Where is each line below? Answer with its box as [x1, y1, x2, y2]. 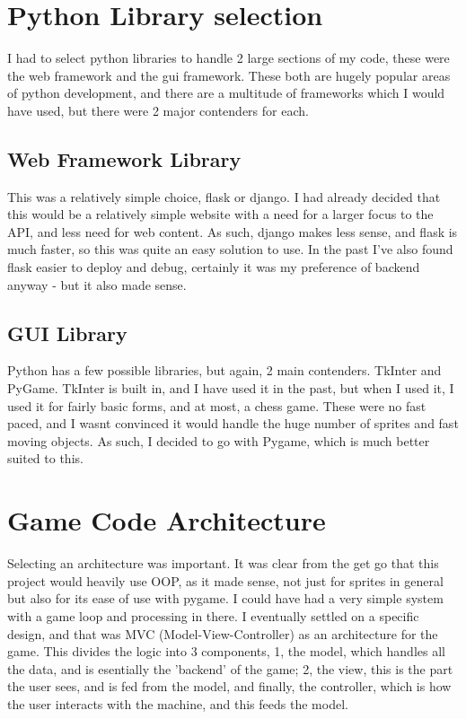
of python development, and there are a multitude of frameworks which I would [7, 83, 445, 102]
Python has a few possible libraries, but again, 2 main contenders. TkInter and [7, 361, 442, 380]
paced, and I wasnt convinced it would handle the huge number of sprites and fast [7, 414, 459, 433]
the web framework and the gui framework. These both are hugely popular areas [7, 66, 451, 84]
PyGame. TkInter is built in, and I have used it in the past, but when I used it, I [7, 379, 454, 398]
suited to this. [7, 449, 84, 468]
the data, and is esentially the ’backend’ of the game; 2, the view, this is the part [7, 659, 453, 678]
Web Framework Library [7, 145, 242, 172]
